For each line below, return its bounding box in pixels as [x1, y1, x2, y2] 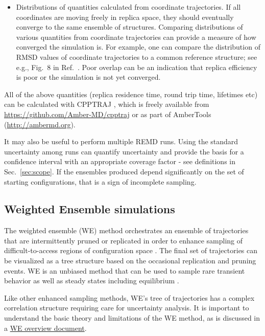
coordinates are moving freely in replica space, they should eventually [16, 11, 234, 22]
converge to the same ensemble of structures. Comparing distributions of [16, 21, 243, 32]
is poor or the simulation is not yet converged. [16, 72, 161, 82]
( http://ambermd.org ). [4, 119, 76, 129]
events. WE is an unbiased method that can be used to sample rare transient [4, 265, 245, 276]
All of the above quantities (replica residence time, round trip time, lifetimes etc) [4, 88, 258, 99]
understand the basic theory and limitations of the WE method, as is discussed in [4, 312, 260, 323]
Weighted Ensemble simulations [4, 201, 175, 217]
